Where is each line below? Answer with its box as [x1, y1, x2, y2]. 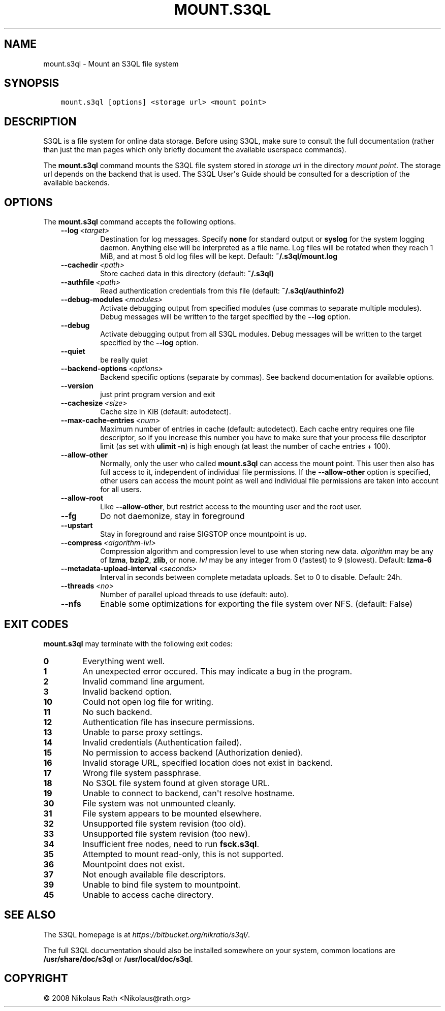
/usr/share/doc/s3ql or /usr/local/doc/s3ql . [43, 954, 193, 963]
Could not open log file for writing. [82, 696, 214, 707]
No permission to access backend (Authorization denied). [82, 747, 303, 758]
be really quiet [100, 355, 148, 365]
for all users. [100, 485, 142, 494]
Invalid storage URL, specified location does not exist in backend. [82, 757, 333, 768]
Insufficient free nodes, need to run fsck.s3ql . [82, 838, 260, 849]
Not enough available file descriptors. [82, 869, 226, 879]
